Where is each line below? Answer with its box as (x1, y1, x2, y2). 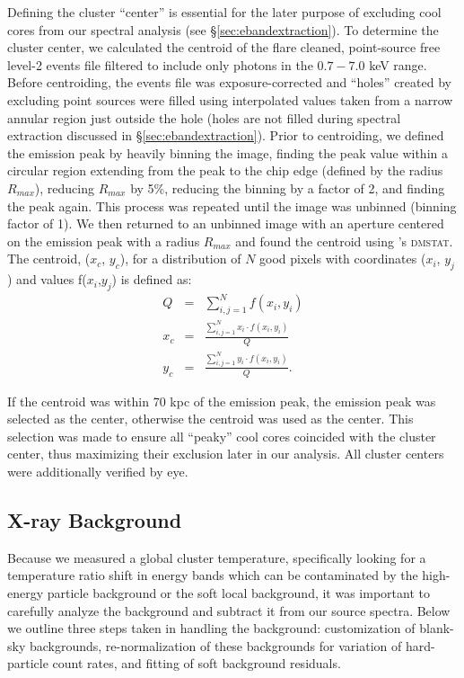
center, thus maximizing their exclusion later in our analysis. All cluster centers (7, 444, 444, 463)
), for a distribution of (119, 249, 241, 268)
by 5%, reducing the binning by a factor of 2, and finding (130, 178, 445, 197)
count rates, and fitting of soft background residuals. (52, 654, 341, 673)
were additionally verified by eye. (7, 461, 188, 480)
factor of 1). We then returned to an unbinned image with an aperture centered (7, 214, 444, 233)
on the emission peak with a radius (7, 231, 200, 250)
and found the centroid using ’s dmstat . (235, 231, 453, 250)
